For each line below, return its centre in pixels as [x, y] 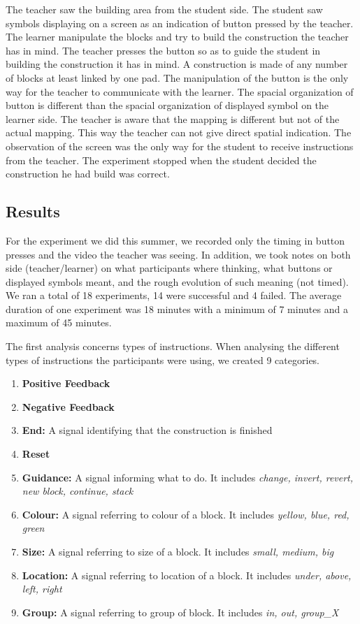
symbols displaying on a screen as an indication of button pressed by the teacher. [180, 23]
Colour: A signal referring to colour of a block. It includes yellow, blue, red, [186, 514]
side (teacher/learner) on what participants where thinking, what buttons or [169, 268]
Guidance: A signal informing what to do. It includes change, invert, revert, [188, 477]
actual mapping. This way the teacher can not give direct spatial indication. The [179, 132]
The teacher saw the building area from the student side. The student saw [164, 9]
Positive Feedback [66, 383]
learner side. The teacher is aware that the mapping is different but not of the [173, 118]
